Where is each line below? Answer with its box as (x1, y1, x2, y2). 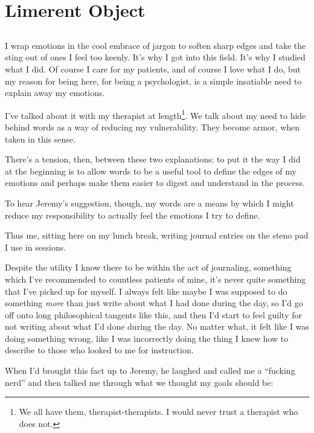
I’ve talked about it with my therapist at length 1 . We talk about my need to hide (5, 107, 306, 121)
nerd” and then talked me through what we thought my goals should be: (5, 376, 274, 388)
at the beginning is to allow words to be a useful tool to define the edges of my (5, 164, 296, 177)
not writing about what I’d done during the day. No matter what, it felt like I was (5, 320, 309, 333)
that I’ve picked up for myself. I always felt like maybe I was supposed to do (5, 284, 287, 297)
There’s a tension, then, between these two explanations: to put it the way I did (5, 153, 301, 165)
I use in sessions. (5, 240, 66, 253)
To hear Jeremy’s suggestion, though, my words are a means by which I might (5, 196, 294, 209)
